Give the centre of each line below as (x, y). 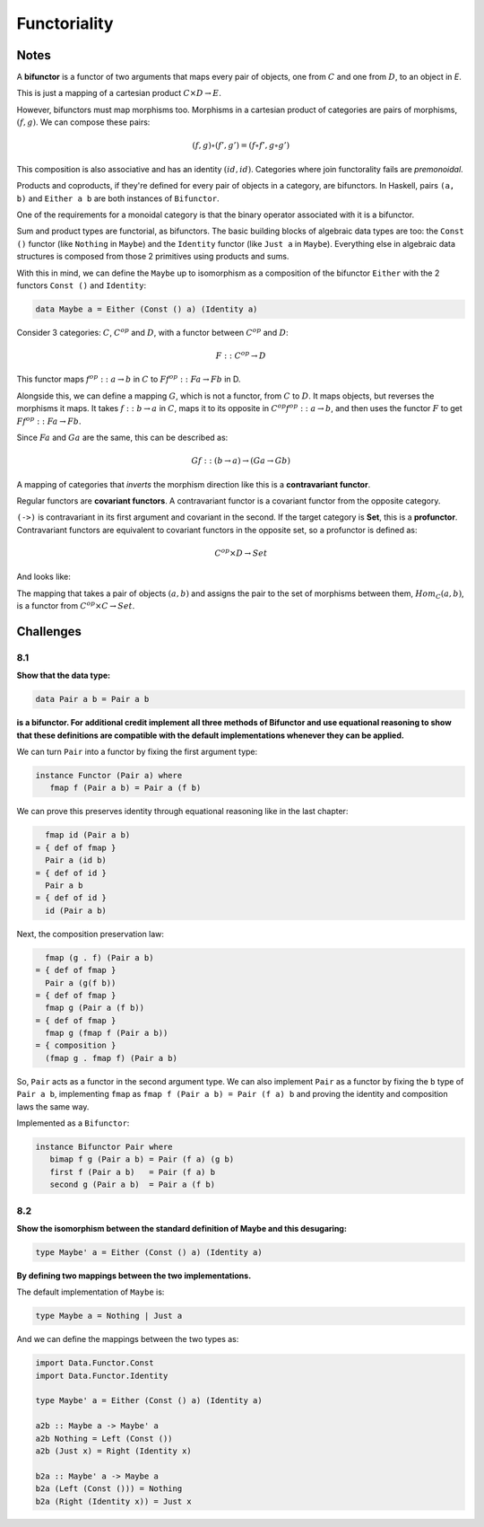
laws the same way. (53, 1106)
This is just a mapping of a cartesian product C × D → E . (119, 93)
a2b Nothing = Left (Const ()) (104, 1438)
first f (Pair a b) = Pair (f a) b (132, 1172)
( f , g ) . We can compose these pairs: (83, 122)
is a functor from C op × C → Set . (76, 606)
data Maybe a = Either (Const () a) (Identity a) (147, 309)
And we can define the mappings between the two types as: (128, 1339)
